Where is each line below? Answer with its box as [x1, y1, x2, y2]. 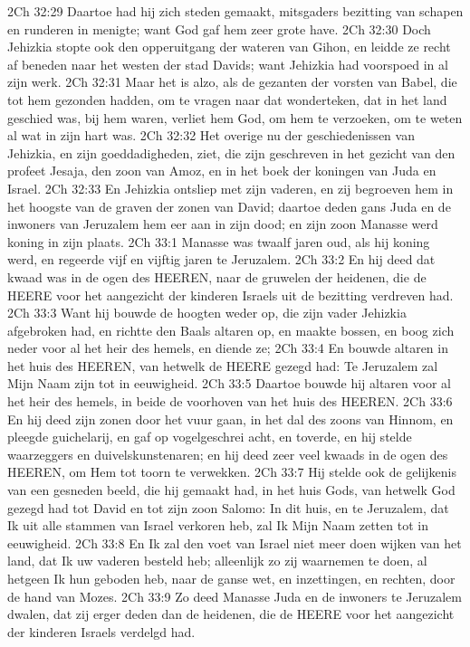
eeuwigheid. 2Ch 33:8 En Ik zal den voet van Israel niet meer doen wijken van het [7, 533, 462, 552]
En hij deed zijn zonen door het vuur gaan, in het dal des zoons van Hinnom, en [7, 409, 454, 428]
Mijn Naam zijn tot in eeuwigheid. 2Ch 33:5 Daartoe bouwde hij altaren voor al [7, 374, 451, 393]
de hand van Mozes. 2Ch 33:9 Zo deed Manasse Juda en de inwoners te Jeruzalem [7, 586, 462, 605]
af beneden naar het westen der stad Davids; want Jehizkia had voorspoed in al [7, 54, 448, 73]
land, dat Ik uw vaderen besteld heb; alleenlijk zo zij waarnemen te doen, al [7, 551, 427, 570]
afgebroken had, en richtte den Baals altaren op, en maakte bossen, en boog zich [7, 320, 455, 339]
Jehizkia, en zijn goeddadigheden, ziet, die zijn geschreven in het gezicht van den [7, 143, 456, 162]
